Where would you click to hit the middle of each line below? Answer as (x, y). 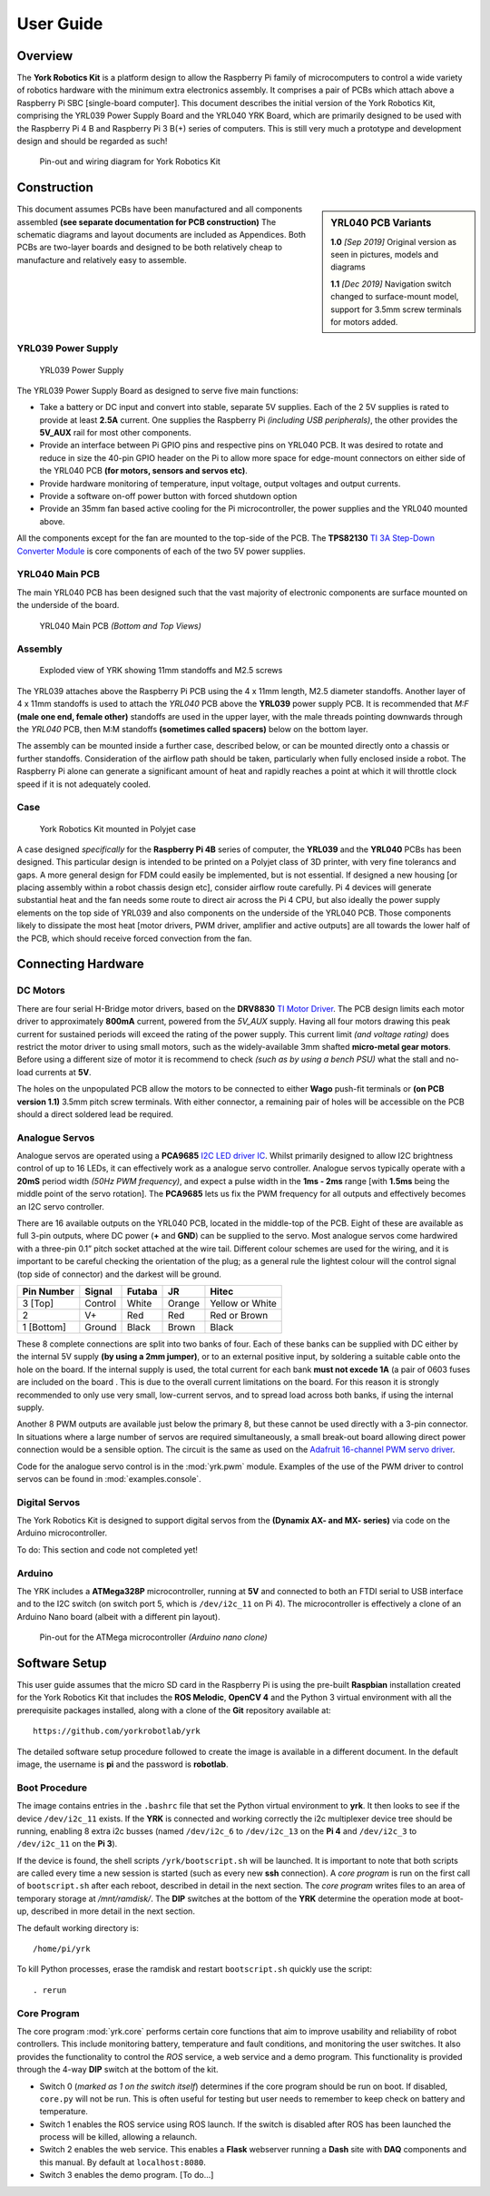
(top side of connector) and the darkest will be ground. (119, 1274)
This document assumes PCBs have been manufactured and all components (160, 210)
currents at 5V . (63, 1072)
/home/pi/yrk (62, 1949)
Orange (184, 1303)
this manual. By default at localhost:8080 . (122, 2162)
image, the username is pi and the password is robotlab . (122, 1764)
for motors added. (364, 321)
